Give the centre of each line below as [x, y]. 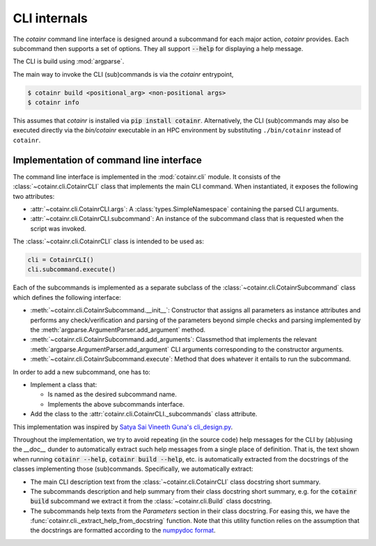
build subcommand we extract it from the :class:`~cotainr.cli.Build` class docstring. [151, 501]
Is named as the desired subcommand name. [112, 395]
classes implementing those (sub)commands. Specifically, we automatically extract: [133, 469]
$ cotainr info [53, 103]
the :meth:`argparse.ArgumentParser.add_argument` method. [118, 330]
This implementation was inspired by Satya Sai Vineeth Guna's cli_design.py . [123, 427]
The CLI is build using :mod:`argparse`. [69, 61]
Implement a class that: [64, 384]
